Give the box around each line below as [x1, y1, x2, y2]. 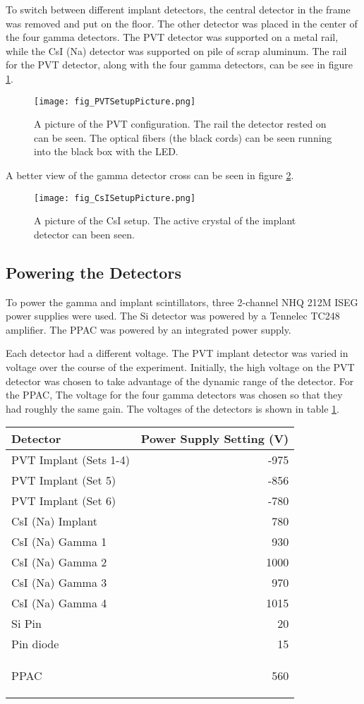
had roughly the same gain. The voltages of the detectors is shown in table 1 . [6, 401, 339, 415]
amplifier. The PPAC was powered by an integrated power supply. [6, 322, 291, 336]
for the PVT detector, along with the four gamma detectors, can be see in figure [6, 57, 353, 72]
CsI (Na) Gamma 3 [11, 574, 107, 591]
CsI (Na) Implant [11, 513, 97, 530]
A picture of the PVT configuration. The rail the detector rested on [34, 116, 327, 131]
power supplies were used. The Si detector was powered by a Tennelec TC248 [6, 308, 340, 323]
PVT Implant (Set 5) [11, 472, 116, 489]
